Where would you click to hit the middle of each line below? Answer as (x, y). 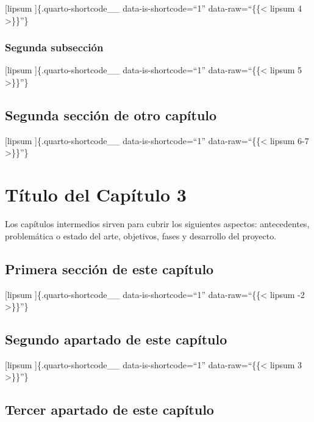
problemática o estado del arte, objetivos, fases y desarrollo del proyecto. (141, 235)
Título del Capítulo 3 (96, 195)
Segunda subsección (54, 47)
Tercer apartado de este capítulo (109, 409)
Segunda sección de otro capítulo (111, 115)
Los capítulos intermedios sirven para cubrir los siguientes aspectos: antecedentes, (157, 224)
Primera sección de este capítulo (109, 268)
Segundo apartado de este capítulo (116, 339)
